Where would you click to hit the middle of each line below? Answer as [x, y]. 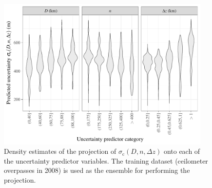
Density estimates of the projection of [60, 151]
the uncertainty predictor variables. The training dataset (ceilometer [106, 160]
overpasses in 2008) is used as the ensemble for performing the [97, 170]
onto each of [182, 151]
